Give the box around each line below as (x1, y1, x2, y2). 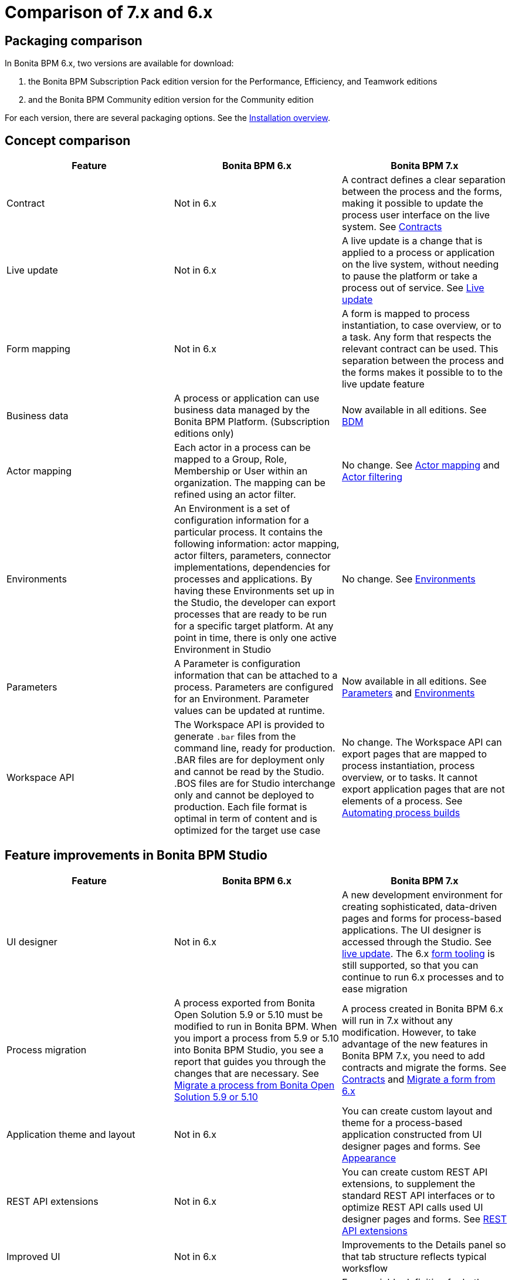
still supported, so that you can (341, 959, 479, 971)
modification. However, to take (341, 1026, 476, 1038)
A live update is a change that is (341, 235, 483, 247)
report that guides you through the (174, 1055, 326, 1067)
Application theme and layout (6, 1128, 135, 1140)
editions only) (174, 427, 234, 440)
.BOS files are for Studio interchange (174, 777, 335, 790)
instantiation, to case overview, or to (341, 319, 501, 332)
